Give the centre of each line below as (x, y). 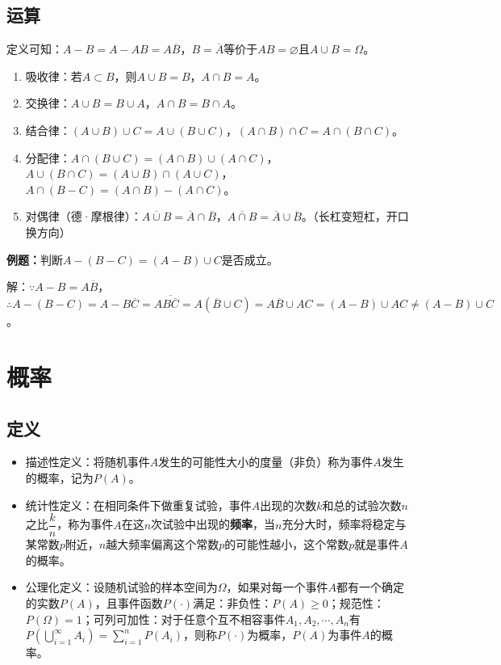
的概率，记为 (59, 477)
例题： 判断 (35, 259)
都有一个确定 (371, 587)
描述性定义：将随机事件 (88, 462)
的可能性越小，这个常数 (287, 544)
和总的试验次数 (362, 505)
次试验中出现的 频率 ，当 (213, 524)
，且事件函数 (129, 602)
